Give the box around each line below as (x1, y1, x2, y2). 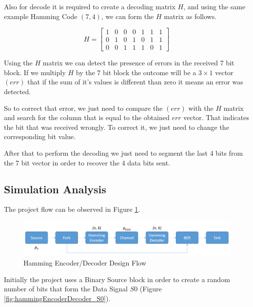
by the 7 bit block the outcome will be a (76, 67, 196, 77)
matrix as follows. (164, 11, 217, 21)
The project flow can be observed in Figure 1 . (4, 204, 140, 214)
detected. (4, 86, 31, 97)
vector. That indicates (183, 112, 249, 123)
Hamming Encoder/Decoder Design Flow (23, 258, 146, 268)
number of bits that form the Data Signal (4, 284, 128, 294)
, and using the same (183, 1, 246, 11)
